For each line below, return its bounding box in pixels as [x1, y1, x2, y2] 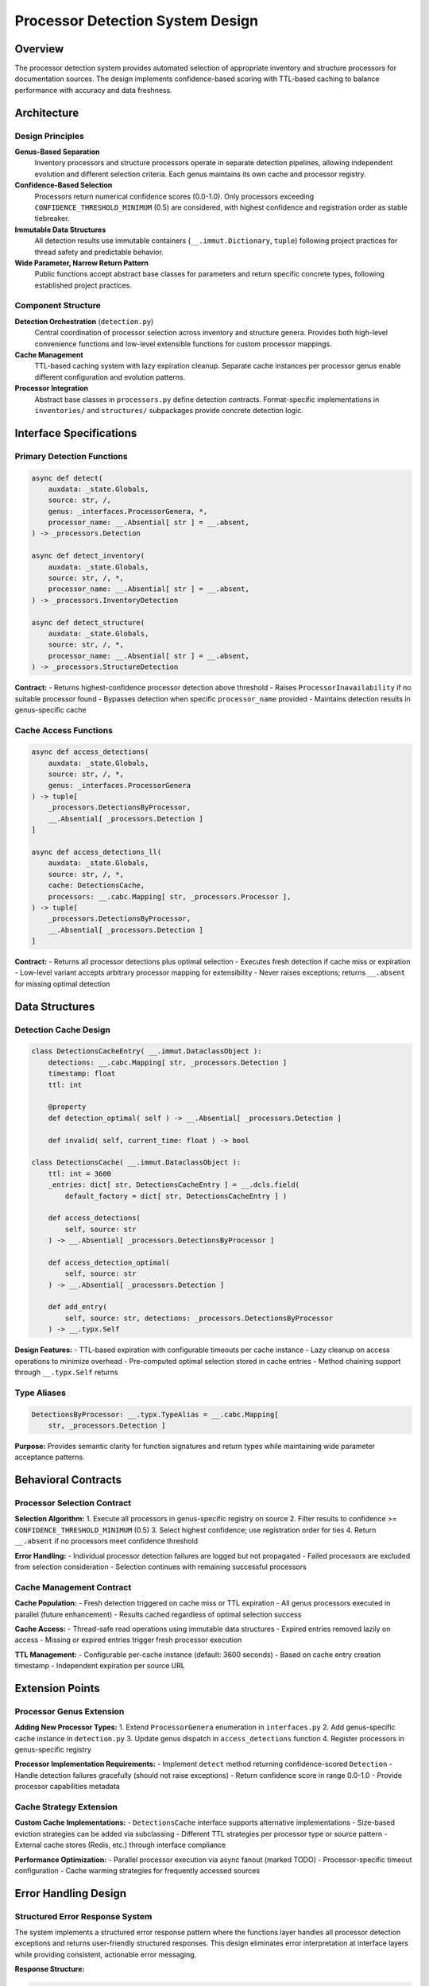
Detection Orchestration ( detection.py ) [14, 316, 154, 326]
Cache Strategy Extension [14, 1801, 118, 1812]
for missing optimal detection [14, 979, 110, 988]
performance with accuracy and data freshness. [14, 85, 172, 95]
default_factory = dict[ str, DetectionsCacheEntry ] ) [64, 1192, 288, 1200]
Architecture [14, 106, 79, 119]
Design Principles [14, 130, 85, 141]
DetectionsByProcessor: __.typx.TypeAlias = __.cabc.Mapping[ [31, 1410, 279, 1419]
